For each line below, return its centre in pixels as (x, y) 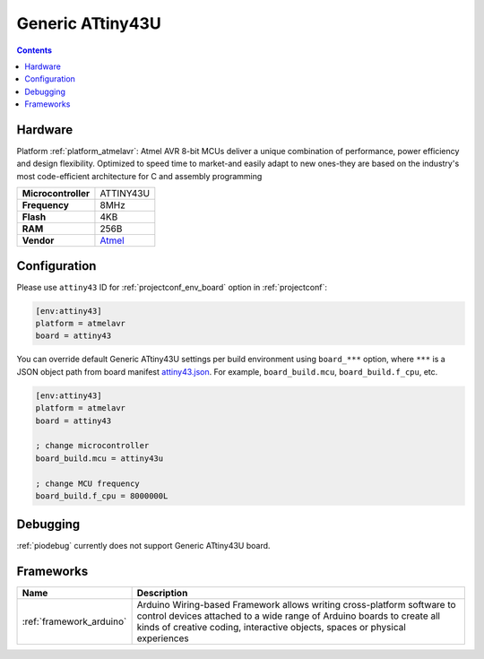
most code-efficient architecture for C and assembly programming (139, 176)
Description (162, 594)
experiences (163, 638)
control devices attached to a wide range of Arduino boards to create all (289, 616)
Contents (35, 50)
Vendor (38, 240)
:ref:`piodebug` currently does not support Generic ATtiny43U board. (143, 546)
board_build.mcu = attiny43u (99, 458)
